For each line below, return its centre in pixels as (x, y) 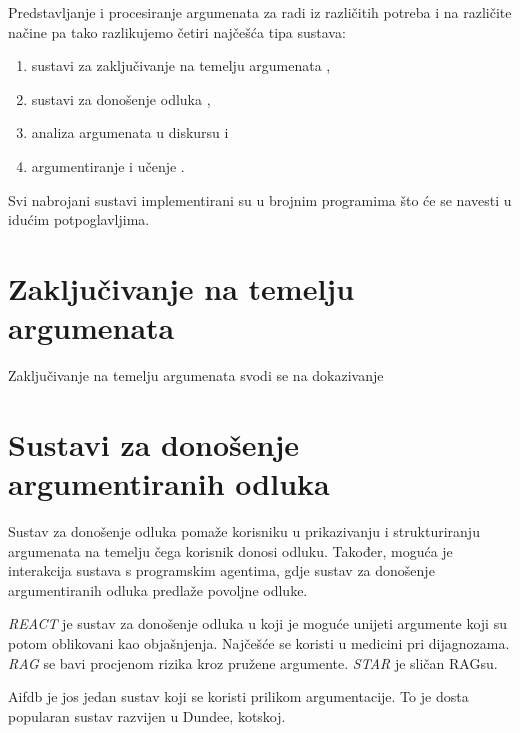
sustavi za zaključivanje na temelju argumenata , (181, 65)
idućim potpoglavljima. (79, 219)
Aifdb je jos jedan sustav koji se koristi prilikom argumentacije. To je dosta (238, 696)
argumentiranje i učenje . (108, 165)
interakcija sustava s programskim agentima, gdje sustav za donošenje (221, 570)
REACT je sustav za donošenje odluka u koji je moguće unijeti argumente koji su (257, 623)
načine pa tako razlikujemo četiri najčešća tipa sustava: (177, 31)
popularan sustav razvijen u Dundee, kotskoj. (147, 715)
